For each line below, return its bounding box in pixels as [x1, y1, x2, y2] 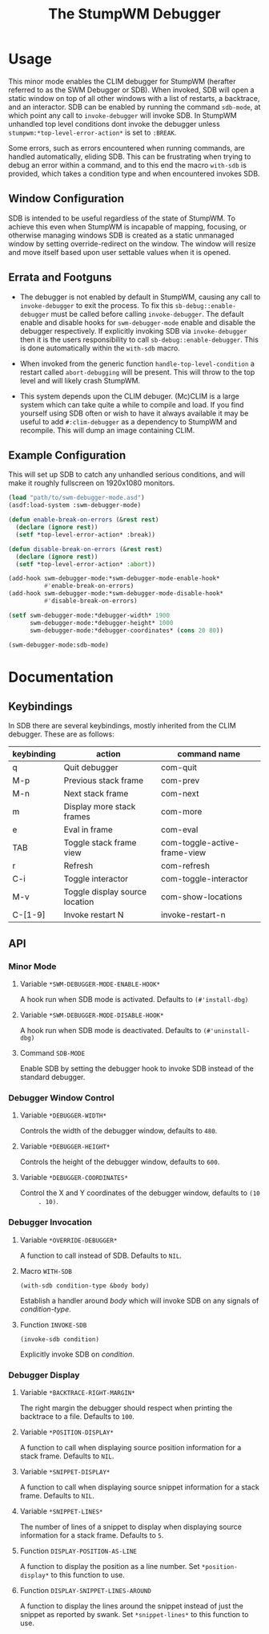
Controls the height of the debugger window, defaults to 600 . [19, 1157, 220, 1167]
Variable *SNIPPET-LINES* [19, 1506, 103, 1516]
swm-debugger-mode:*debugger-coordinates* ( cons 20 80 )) [29, 626, 224, 635]
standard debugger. [19, 1072, 86, 1082]
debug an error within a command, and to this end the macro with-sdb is [8, 160, 247, 169]
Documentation [8, 667, 114, 686]
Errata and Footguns [8, 270, 112, 285]
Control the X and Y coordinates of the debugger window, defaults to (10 [19, 1188, 260, 1198]
